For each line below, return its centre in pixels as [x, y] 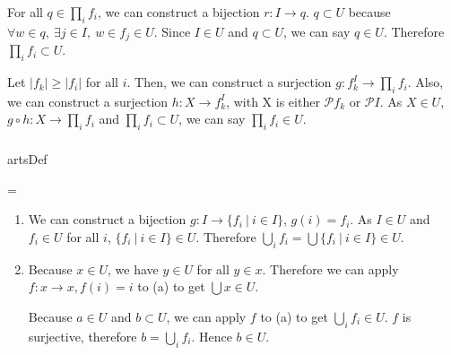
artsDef [27, 159]
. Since [172, 31]
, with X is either [273, 101]
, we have [133, 268]
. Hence [212, 336]
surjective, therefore [82, 336]
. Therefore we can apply [330, 268]
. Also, [425, 82]
